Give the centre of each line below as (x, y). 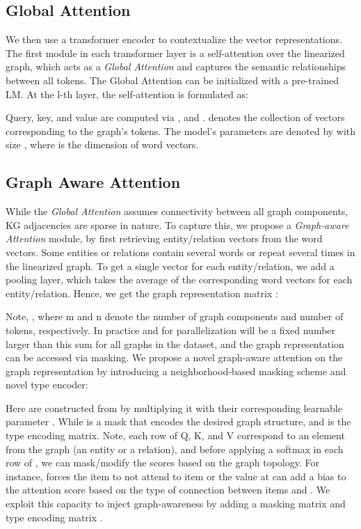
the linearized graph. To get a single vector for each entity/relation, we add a (170, 266)
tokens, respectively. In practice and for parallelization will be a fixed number (171, 330)
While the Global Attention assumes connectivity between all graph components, (177, 211)
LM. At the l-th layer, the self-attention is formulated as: (127, 94)
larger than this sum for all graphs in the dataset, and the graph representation (175, 344)
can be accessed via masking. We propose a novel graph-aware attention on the (174, 357)
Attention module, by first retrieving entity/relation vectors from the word (164, 238)
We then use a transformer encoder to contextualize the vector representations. (174, 39)
